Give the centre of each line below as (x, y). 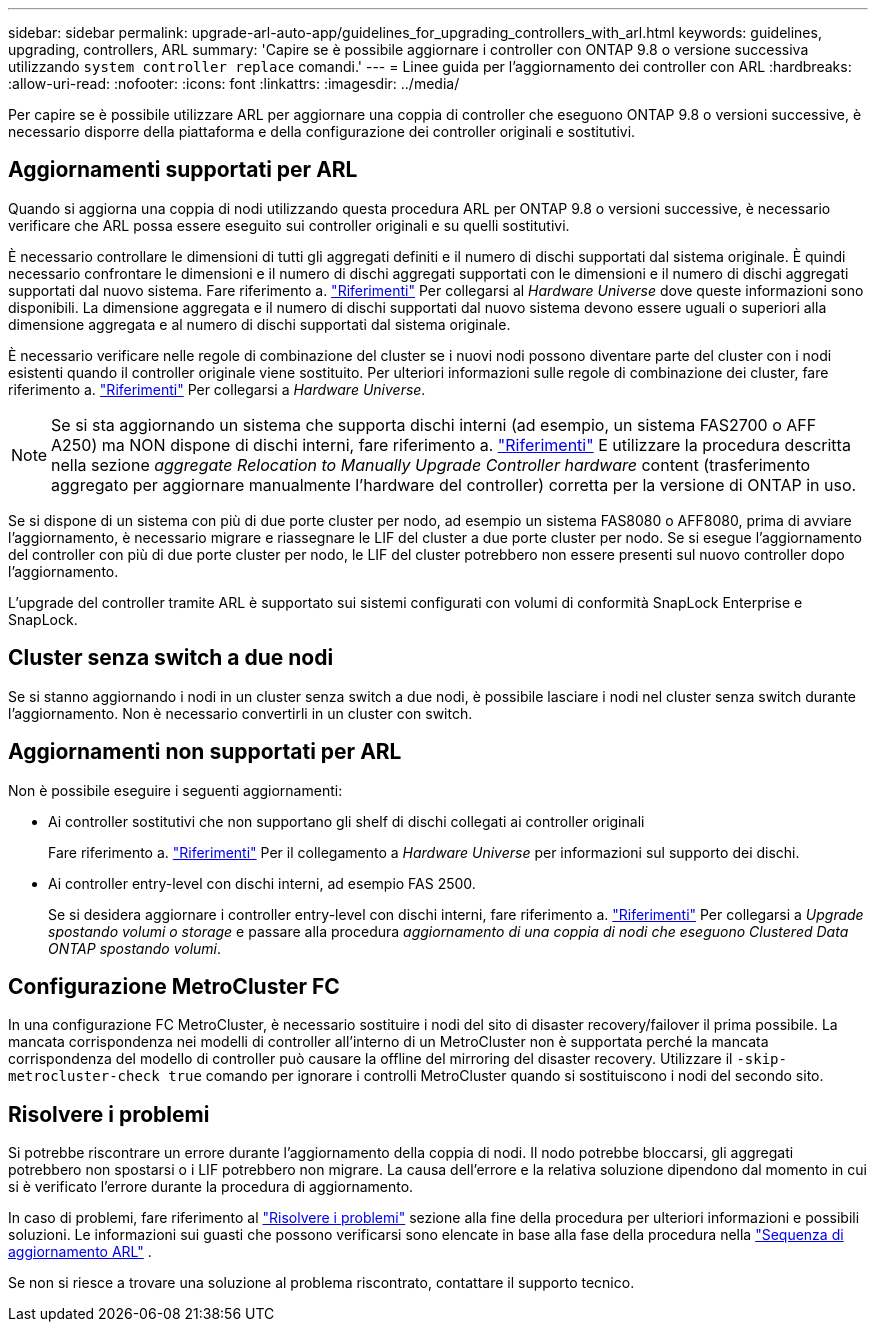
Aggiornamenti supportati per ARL (183, 170)
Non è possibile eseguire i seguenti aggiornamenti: (175, 790)
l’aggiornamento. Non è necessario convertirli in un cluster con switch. (240, 713)
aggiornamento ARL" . (80, 1252)
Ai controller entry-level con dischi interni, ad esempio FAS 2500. (262, 883)
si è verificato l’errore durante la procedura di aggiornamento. (211, 1187)
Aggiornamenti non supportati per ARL (205, 752)
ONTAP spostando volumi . (135, 948)
